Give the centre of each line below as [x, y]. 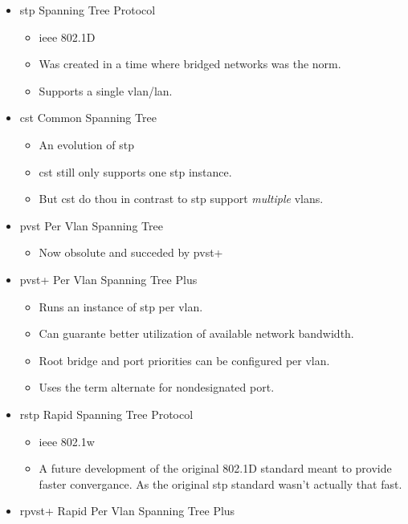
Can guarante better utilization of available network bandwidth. [196, 333]
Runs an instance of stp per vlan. [121, 306]
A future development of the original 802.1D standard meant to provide [215, 468]
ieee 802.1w [67, 441]
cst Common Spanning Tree [88, 118]
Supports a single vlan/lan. [106, 90]
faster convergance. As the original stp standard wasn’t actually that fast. [220, 483]
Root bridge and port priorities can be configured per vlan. [184, 360]
